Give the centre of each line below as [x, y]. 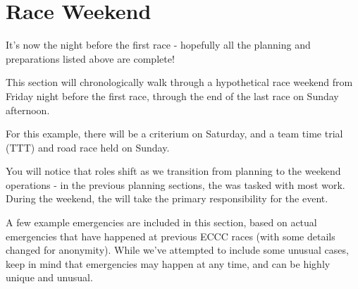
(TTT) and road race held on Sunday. [88, 147]
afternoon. [28, 110]
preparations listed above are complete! [90, 58]
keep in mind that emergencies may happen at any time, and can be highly [168, 263]
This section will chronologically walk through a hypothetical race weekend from [179, 82]
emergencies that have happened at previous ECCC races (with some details [171, 236]
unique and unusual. [49, 277]
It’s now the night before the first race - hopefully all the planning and [158, 45]
